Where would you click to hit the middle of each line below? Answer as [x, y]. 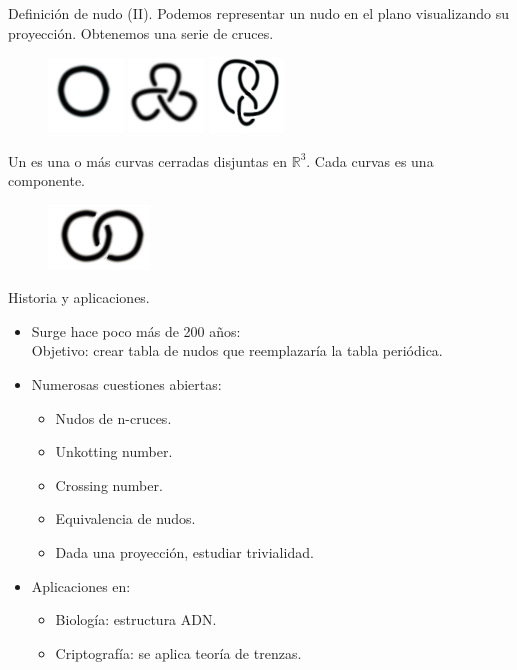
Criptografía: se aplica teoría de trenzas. [178, 652]
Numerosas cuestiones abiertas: [126, 383]
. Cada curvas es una [370, 160]
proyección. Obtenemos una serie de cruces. [141, 32]
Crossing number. [109, 484]
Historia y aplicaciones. [79, 297]
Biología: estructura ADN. [136, 619]
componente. [46, 180]
